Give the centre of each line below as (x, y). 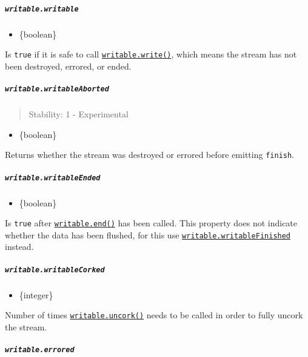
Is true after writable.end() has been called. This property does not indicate (151, 223)
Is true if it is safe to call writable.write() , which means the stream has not (151, 54)
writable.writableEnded (53, 178)
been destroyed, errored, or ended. (68, 66)
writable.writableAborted (57, 89)
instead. (19, 247)
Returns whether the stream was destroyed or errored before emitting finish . (150, 155)
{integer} (36, 294)
